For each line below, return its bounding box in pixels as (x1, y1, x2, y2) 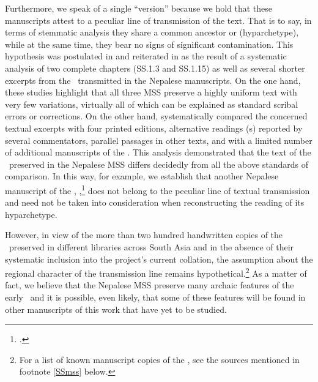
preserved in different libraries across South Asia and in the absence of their (9, 240, 294, 253)
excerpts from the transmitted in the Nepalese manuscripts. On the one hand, (5, 73, 301, 86)
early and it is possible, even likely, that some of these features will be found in (5, 290, 306, 303)
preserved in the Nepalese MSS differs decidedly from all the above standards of (9, 157, 309, 170)
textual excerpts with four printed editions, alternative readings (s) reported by (5, 121, 303, 134)
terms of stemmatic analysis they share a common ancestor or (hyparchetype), (5, 26, 299, 39)
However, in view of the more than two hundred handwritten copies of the (5, 228, 283, 241)
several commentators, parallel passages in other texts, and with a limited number (5, 133, 312, 146)
